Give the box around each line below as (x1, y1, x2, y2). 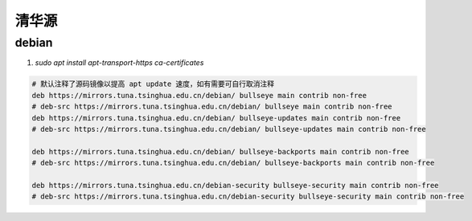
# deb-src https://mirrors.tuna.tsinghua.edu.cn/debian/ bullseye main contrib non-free (31, 102, 393, 112)
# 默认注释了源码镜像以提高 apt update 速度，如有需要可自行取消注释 (31, 80, 275, 88)
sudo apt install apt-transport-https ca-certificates (35, 58, 204, 68)
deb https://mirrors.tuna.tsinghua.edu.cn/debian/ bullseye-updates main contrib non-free (31, 113, 401, 122)
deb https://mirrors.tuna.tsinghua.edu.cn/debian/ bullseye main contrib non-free (31, 91, 367, 100)
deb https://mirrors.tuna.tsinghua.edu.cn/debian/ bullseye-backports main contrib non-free (31, 147, 409, 156)
